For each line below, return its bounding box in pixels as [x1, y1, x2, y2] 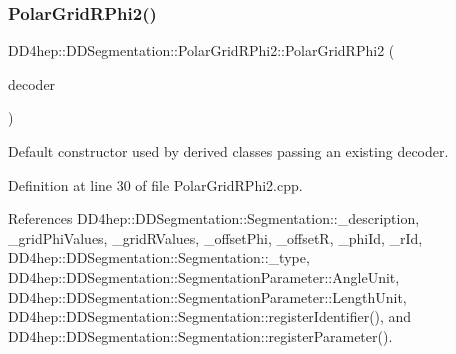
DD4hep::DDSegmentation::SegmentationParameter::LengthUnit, [8, 286, 407, 307]
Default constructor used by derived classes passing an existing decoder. [8, 141, 449, 161]
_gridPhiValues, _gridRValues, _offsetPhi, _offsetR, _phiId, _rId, [8, 227, 423, 248]
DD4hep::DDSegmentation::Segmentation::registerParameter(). [8, 325, 393, 346]
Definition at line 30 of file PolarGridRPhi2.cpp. [8, 174, 303, 195]
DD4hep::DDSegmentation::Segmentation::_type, [8, 247, 310, 268]
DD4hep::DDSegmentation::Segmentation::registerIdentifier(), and [8, 306, 412, 327]
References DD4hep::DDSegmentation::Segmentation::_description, [8, 208, 420, 229]
